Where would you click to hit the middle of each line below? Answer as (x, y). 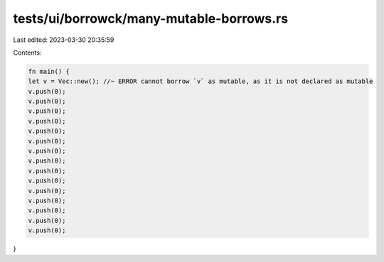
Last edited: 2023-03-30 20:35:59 (64, 40)
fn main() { (49, 71)
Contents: (27, 53)
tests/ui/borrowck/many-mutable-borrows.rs (150, 18)
